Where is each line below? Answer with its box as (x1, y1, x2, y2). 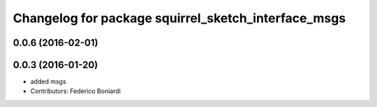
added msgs (30, 77, 66, 86)
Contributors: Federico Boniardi (30, 87, 121, 95)
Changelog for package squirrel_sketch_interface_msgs (13, 10, 346, 26)
